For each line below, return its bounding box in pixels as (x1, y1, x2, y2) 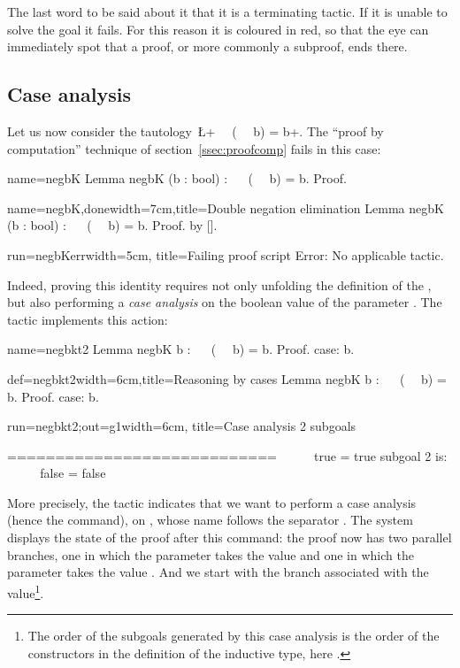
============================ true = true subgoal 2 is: (7, 446, 448, 465)
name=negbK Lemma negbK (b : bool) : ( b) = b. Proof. (7, 169, 347, 188)
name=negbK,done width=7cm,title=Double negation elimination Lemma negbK (7, 198, 444, 217)
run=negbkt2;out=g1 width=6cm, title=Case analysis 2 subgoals (7, 417, 356, 435)
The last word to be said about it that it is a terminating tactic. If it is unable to (7, 3, 448, 20)
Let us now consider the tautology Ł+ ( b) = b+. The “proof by (7, 121, 384, 140)
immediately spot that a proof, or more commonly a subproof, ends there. (7, 37, 408, 56)
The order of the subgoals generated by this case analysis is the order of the (27, 626, 440, 645)
